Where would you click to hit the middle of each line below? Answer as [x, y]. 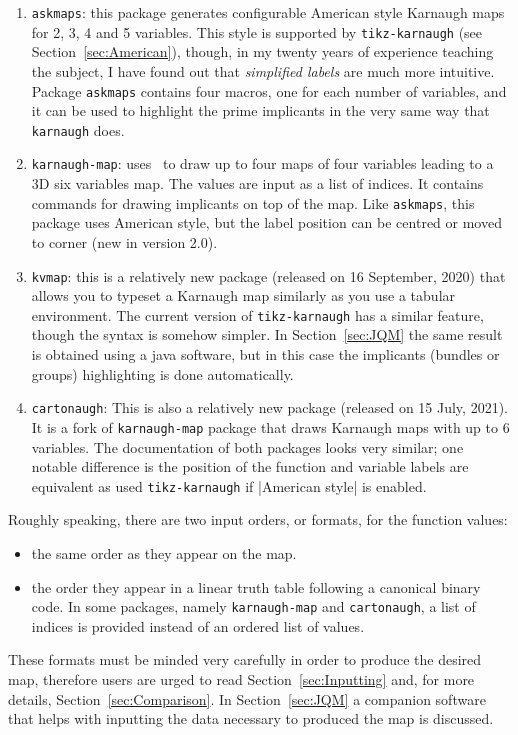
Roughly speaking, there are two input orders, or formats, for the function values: [258, 519]
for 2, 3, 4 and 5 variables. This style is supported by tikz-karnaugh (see [257, 31]
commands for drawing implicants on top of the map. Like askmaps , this [253, 202]
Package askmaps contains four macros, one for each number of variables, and [269, 90]
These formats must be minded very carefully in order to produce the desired [245, 659]
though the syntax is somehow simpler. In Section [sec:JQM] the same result [267, 334]
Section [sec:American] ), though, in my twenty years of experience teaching [262, 51]
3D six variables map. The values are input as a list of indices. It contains [257, 183]
